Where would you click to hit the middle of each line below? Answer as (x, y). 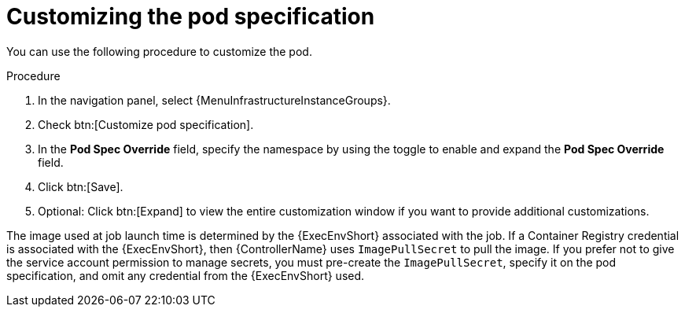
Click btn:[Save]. (81, 186)
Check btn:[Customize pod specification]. (146, 124)
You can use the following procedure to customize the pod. (159, 51)
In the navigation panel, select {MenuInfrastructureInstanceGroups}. (214, 100)
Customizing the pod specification (191, 17)
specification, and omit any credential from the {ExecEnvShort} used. (186, 275)
